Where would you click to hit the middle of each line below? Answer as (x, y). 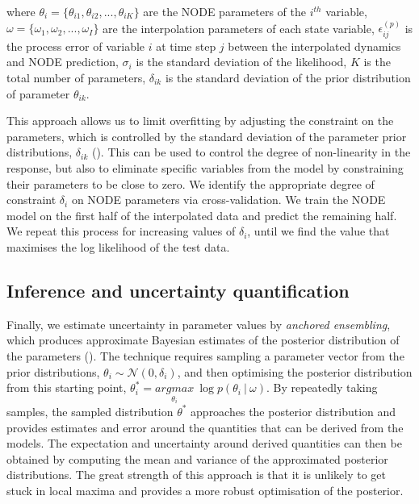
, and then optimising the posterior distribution (295, 371)
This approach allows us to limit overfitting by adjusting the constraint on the (200, 121)
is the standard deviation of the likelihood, (241, 62)
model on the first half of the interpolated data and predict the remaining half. (202, 215)
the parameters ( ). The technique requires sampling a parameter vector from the (205, 355)
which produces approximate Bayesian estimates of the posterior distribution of (203, 340)
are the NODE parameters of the (224, 11)
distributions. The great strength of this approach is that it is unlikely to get (197, 475)
